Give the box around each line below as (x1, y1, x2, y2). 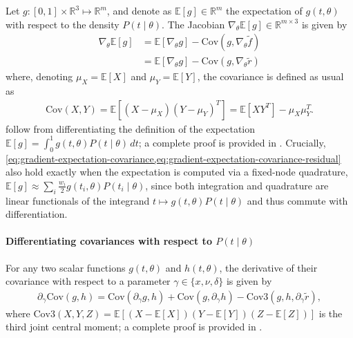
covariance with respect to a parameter (6, 274, 171, 288)
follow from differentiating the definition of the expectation (6, 121, 256, 135)
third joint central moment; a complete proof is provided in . (6, 319, 263, 334)
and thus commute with (247, 193, 348, 207)
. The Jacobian (162, 17, 225, 31)
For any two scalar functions (6, 260, 126, 274)
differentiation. (6, 207, 68, 221)
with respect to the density (6, 17, 120, 31)
